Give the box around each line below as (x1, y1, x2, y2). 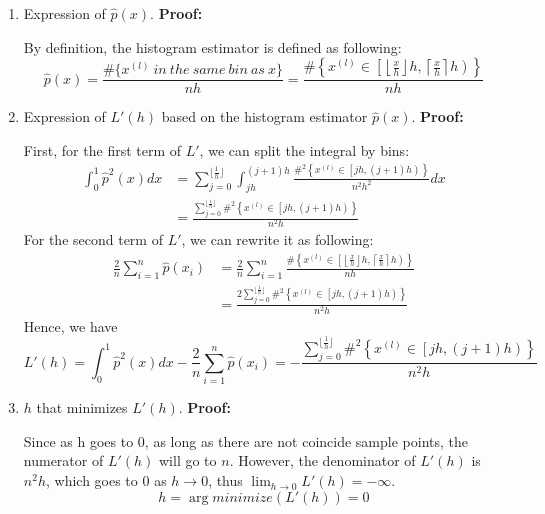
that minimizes (36, 397, 128, 418)
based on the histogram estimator (161, 106, 368, 127)
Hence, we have (23, 315, 118, 336)
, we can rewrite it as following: (181, 229, 374, 250)
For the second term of (23, 229, 163, 250)
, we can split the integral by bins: (199, 139, 410, 160)
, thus (208, 470, 243, 491)
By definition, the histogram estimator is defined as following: (23, 36, 402, 57)
